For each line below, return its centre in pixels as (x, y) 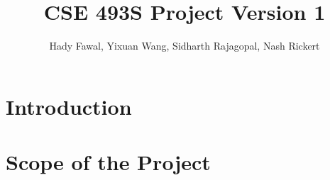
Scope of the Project (108, 162)
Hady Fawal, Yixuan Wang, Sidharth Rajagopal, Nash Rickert (185, 46)
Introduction (69, 106)
